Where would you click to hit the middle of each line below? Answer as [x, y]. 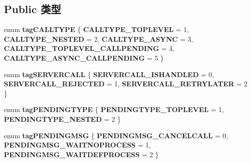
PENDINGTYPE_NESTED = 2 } [63, 119]
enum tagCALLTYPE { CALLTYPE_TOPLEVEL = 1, [97, 29]
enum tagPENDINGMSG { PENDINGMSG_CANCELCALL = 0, [116, 135]
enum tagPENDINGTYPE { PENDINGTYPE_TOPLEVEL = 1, [114, 109]
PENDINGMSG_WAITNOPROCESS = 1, [77, 145]
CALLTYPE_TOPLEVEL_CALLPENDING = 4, [89, 48]
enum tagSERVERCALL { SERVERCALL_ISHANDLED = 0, [109, 74]
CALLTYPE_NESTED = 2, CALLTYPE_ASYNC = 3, [99, 39]
